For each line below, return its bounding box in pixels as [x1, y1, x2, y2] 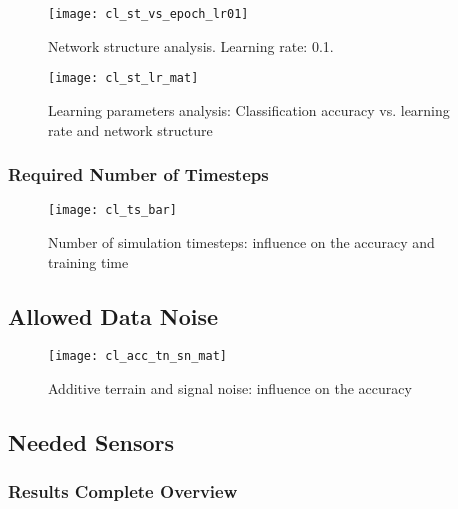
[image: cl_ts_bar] [48, 203, 177, 218]
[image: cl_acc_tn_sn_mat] [48, 349, 227, 364]
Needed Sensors [8, 427, 174, 457]
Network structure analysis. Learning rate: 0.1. [48, 35, 334, 56]
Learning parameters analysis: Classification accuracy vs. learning [48, 99, 450, 120]
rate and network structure [48, 119, 213, 140]
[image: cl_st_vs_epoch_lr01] [48, 7, 249, 21]
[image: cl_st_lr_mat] [48, 71, 199, 86]
